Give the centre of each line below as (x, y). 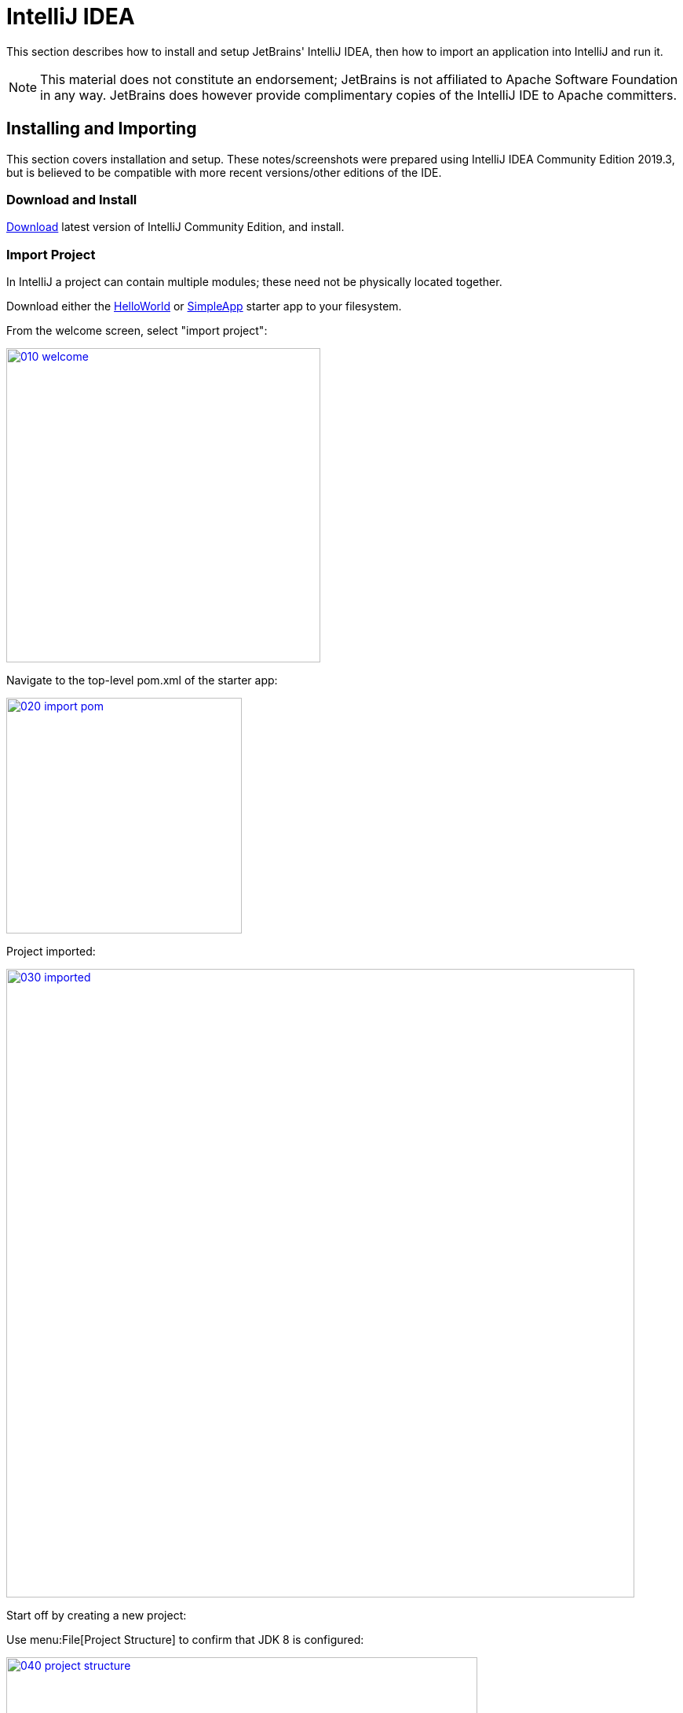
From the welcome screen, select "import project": (137, 331)
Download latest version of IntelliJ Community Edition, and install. (175, 227)
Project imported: (51, 952)
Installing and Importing (102, 129)
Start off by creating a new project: (97, 1616)
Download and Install (72, 199)
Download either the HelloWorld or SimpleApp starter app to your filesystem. (204, 306)
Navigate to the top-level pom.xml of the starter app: (142, 680)
